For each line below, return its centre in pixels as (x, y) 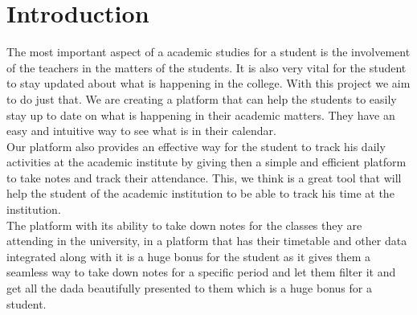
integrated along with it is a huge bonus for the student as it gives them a (189, 256)
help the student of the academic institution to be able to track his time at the (200, 193)
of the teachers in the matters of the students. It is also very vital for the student (206, 67)
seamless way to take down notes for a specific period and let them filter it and (201, 272)
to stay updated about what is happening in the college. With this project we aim (208, 83)
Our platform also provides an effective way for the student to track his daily (196, 146)
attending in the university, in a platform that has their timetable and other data (207, 241)
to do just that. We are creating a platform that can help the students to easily (202, 98)
